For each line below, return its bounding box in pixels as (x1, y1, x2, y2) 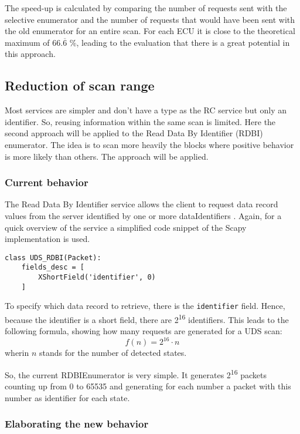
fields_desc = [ (21, 263, 85, 272)
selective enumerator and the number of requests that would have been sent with (5, 13, 295, 25)
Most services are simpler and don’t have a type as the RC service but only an (5, 104, 287, 116)
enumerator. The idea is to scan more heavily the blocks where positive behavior (5, 138, 294, 150)
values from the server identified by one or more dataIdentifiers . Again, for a (5, 209, 282, 221)
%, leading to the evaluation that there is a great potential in (69, 36, 290, 48)
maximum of (5, 36, 50, 48)
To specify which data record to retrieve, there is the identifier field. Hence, (5, 300, 285, 312)
